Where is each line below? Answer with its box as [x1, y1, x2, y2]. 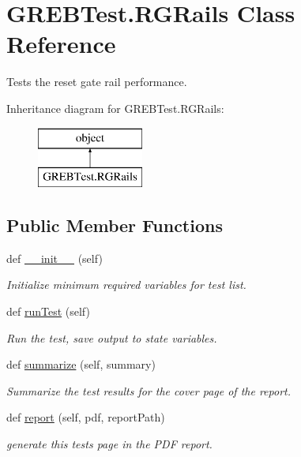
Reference [6, 28, 116, 60]
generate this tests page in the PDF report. [6, 436, 213, 452]
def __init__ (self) [6, 249, 103, 266]
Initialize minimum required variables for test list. [6, 276, 246, 293]
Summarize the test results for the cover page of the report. [6, 382, 291, 399]
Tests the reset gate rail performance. [6, 73, 187, 90]
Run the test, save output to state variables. [6, 329, 217, 346]
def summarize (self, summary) [6, 356, 156, 373]
